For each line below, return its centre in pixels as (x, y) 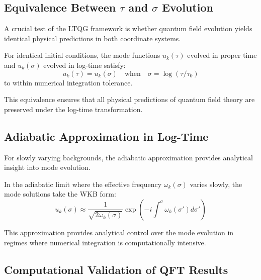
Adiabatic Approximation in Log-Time (106, 136)
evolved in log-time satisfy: (84, 65)
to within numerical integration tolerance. (68, 82)
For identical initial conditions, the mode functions (82, 55)
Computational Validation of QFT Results (116, 269)
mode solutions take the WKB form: (60, 194)
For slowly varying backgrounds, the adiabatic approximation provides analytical (128, 157)
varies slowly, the (216, 184)
